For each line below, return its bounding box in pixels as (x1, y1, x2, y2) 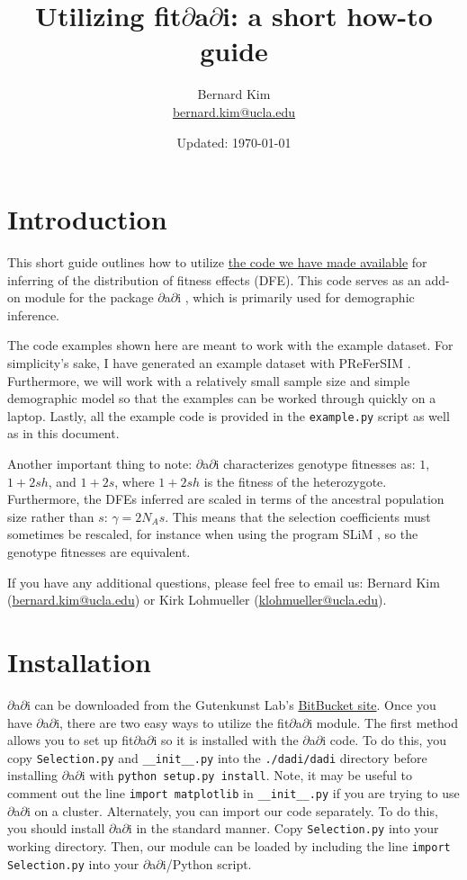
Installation (7, 642, 151, 679)
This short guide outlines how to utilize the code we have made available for (7, 253, 427, 272)
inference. (7, 305, 59, 324)
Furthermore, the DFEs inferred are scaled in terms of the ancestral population (7, 489, 445, 508)
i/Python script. (162, 854, 252, 873)
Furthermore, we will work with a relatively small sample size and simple (7, 371, 410, 390)
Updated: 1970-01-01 (176, 132, 292, 151)
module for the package (24, 288, 154, 307)
